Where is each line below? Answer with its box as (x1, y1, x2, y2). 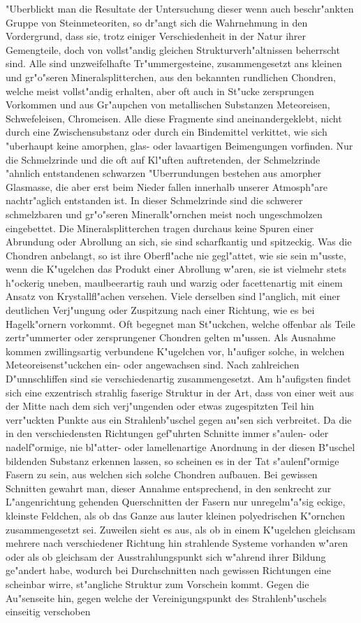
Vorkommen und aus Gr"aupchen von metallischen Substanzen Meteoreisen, (6, 97, 330, 112)
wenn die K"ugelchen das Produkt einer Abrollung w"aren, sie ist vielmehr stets (6, 262, 347, 276)
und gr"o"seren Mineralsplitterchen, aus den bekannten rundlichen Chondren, (6, 69, 337, 84)
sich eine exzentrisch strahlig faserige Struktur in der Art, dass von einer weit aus (6, 385, 354, 399)
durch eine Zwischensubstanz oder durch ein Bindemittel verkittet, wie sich (6, 124, 327, 139)
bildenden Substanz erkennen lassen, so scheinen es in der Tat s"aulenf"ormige (6, 453, 339, 468)
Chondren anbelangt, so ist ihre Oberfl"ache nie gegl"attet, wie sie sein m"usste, (6, 248, 346, 262)
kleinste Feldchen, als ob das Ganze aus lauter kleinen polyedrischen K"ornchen (6, 508, 345, 522)
